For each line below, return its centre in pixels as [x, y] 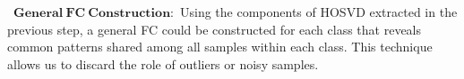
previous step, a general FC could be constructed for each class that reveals [215, 29]
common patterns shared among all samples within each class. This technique [220, 47]
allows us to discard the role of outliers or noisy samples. [163, 63]
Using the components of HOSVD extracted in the [318, 12]
